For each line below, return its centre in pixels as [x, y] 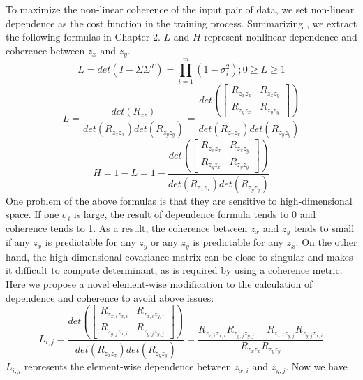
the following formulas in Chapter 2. [83, 37]
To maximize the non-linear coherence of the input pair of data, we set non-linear [180, 9]
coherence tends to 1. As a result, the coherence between [127, 227]
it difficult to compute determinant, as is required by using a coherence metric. [174, 270]
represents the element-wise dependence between [128, 366]
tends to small [324, 227]
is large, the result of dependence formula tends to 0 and [195, 214]
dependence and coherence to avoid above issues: [110, 297]
